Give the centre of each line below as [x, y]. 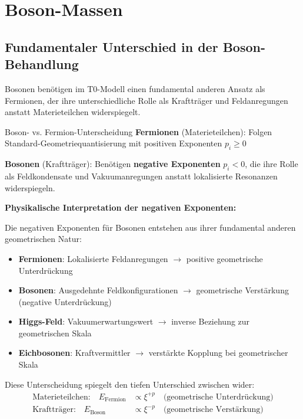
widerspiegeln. [30, 187]
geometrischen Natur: [43, 239]
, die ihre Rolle [272, 164]
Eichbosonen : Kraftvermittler [74, 353]
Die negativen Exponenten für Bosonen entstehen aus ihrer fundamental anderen [150, 227]
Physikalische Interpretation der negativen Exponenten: [121, 207]
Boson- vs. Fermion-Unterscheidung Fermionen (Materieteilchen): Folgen [139, 131]
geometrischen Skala [55, 333]
